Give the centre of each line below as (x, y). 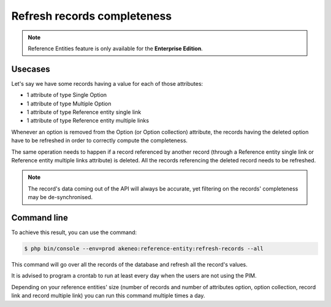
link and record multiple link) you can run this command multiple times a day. (108, 296)
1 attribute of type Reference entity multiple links (88, 121)
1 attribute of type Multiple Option (69, 104)
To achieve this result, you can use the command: (74, 232)
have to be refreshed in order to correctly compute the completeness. (100, 140)
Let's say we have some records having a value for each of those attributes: (107, 83)
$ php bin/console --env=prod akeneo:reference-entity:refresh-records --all (144, 249)
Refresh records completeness (91, 16)
